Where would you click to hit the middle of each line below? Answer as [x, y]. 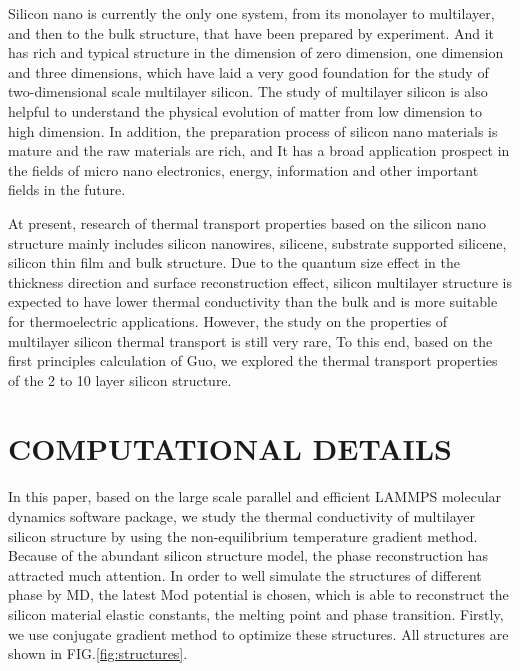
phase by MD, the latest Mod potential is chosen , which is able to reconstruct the [258, 594]
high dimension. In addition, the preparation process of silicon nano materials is [253, 130]
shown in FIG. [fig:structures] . [98, 653]
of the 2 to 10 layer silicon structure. [120, 379]
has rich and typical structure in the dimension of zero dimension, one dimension [256, 52]
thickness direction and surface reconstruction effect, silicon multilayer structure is [260, 281]
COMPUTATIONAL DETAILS [230, 448]
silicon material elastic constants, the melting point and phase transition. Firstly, [256, 613]
